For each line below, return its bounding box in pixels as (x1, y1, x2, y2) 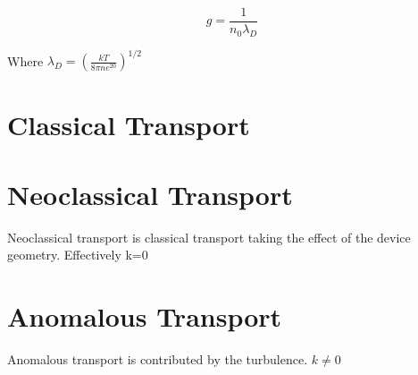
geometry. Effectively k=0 (7, 245, 148, 264)
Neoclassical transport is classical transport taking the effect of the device (7, 227, 411, 246)
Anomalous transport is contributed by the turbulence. (7, 350, 308, 369)
